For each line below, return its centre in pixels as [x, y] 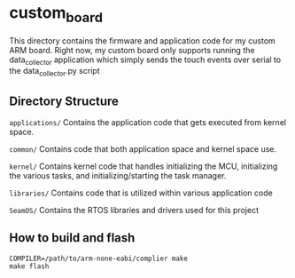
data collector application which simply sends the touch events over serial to [145, 60]
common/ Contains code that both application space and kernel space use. [143, 148]
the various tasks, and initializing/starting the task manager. [118, 175]
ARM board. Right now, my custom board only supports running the [132, 50]
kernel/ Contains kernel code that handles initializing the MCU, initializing [144, 166]
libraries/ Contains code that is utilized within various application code [141, 193]
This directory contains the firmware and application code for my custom [143, 40]
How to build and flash [72, 238]
